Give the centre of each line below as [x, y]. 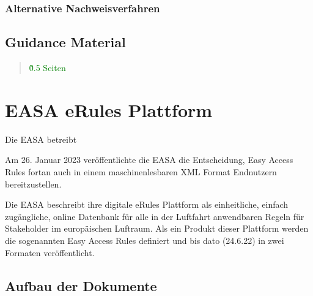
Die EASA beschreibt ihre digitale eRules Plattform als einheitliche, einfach [147, 204]
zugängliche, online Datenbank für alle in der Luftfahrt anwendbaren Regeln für [155, 216]
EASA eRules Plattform [109, 109]
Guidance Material [65, 42]
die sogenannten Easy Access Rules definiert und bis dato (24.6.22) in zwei [145, 240]
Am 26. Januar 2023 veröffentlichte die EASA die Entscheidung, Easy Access [149, 160]
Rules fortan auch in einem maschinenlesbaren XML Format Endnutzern [141, 171]
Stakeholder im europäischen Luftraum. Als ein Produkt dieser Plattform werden [157, 228]
